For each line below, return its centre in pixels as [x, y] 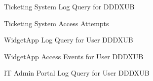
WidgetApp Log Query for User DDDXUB [69, 40]
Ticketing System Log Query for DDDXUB [69, 6]
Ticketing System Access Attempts [57, 23]
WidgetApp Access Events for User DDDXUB [74, 56]
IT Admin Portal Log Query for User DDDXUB [77, 73]
